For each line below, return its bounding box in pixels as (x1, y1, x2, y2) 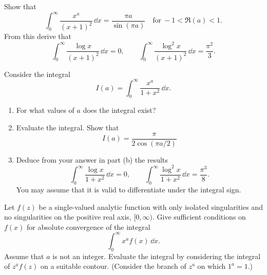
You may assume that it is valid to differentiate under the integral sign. (16, 184, 241, 195)
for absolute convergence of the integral (27, 221, 150, 232)
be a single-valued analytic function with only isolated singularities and (39, 201, 263, 212)
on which (197, 261, 226, 271)
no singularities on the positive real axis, (4, 211, 131, 222)
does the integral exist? (83, 105, 156, 115)
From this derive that (4, 31, 72, 42)
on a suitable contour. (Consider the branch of (40, 261, 186, 271)
